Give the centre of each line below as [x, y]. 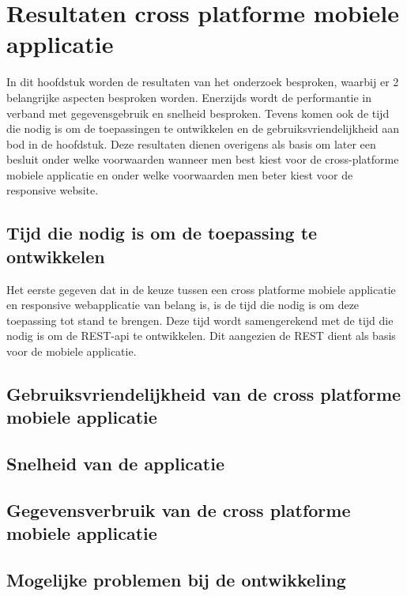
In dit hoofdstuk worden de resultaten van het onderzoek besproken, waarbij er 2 [203, 82]
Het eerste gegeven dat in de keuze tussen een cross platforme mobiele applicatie [201, 289]
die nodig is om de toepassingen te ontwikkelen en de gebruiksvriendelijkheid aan [203, 128]
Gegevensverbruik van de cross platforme [179, 509]
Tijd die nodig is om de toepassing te [162, 233]
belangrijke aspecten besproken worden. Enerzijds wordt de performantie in [189, 97]
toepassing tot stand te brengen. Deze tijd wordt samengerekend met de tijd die [200, 320]
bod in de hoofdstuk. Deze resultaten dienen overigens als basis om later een [191, 143]
